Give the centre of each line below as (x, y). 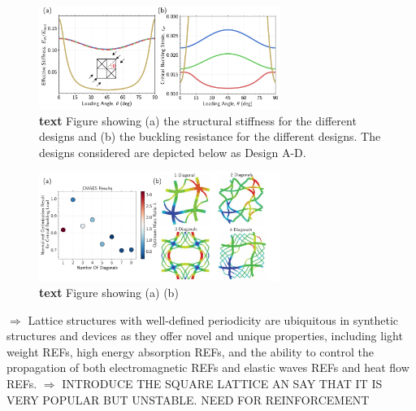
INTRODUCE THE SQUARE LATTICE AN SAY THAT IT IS (222, 383)
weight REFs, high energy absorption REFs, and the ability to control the (190, 351)
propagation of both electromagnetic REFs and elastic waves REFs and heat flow (208, 367)
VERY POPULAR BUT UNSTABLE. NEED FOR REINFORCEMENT (188, 399)
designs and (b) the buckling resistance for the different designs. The (210, 136)
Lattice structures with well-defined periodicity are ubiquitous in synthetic (213, 319)
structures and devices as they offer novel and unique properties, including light (205, 336)
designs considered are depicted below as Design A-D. (173, 152)
